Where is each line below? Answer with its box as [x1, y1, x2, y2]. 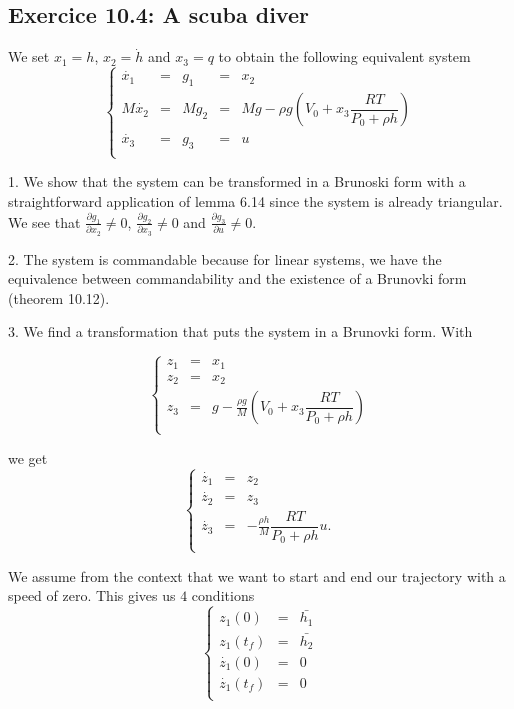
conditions [191, 585, 255, 606]
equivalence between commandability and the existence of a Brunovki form [8, 268, 467, 289]
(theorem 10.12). [8, 287, 110, 308]
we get [8, 447, 48, 468]
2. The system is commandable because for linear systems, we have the [8, 248, 442, 269]
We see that [8, 211, 81, 232]
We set [8, 46, 50, 67]
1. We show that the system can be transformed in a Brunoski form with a [8, 171, 466, 192]
